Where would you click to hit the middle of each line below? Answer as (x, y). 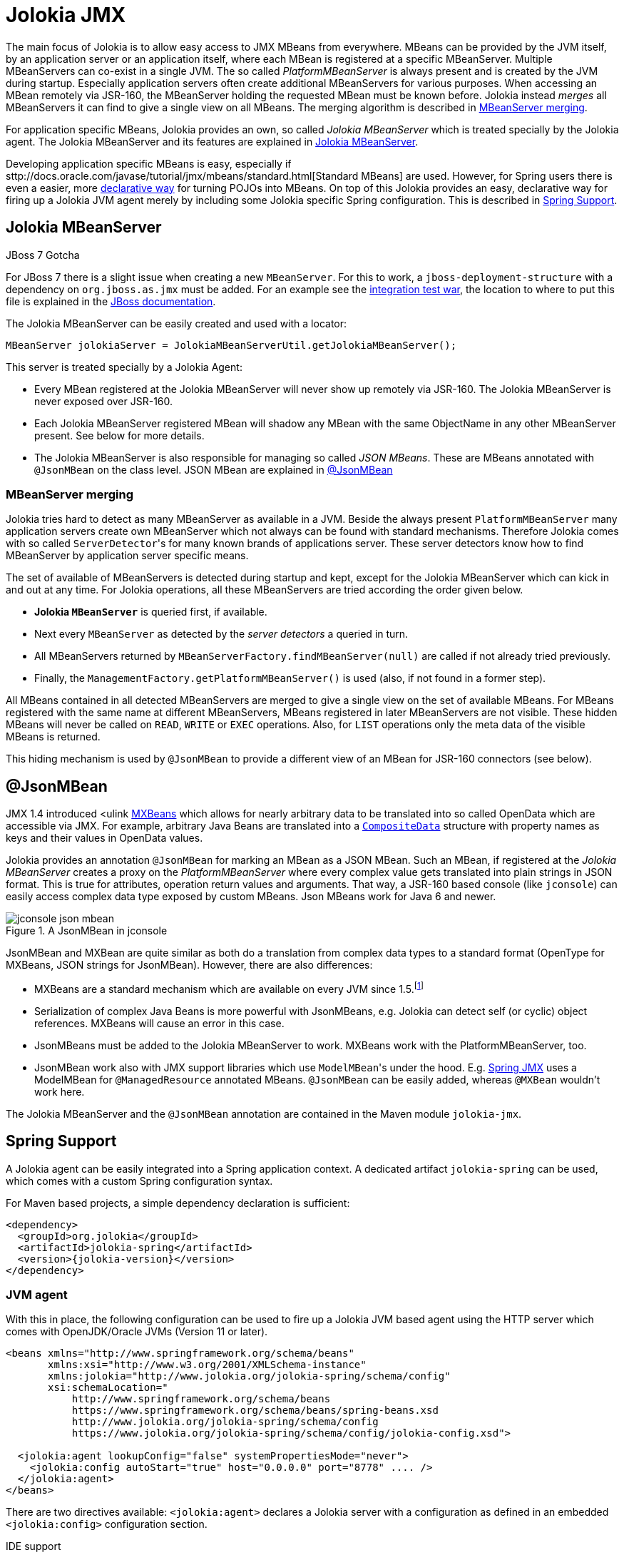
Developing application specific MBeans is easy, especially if (149, 163)
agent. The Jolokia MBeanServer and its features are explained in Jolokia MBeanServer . (212, 141)
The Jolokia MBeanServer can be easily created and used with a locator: (177, 323)
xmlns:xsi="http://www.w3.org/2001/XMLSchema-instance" (207, 1365)
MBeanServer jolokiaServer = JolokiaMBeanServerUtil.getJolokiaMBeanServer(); (231, 345)
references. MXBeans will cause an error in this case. (159, 1023)
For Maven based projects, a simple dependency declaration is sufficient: (178, 1203)
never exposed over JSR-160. (104, 401)
